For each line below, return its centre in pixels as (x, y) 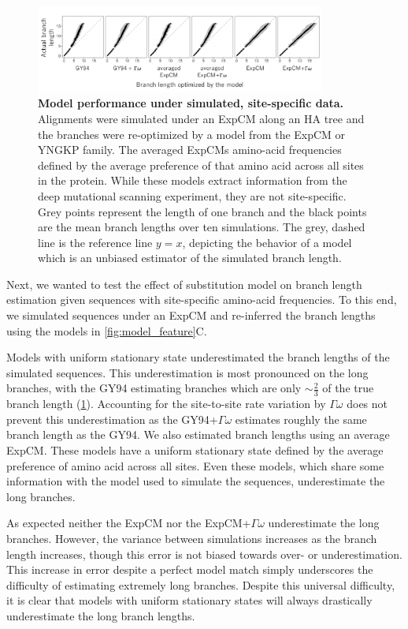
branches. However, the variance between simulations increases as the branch (192, 539)
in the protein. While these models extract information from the (193, 180)
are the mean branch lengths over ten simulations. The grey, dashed (202, 227)
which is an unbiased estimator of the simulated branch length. (190, 258)
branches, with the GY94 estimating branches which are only (154, 388)
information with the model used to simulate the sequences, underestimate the (196, 481)
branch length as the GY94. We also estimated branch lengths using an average (198, 434)
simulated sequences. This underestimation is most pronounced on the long (187, 372)
